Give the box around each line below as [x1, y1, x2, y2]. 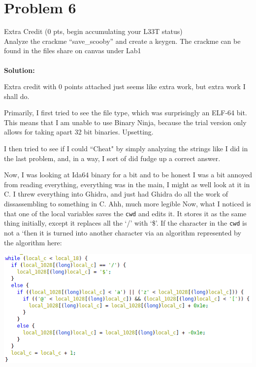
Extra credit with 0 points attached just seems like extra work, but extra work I [4, 81, 246, 92]
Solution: [4, 65, 35, 75]
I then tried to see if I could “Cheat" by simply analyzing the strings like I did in [4, 143, 248, 154]
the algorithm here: [4, 237, 62, 247]
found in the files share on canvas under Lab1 [4, 45, 141, 56]
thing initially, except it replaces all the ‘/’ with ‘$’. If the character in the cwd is [4, 218, 247, 228]
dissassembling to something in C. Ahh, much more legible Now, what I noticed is [4, 199, 251, 209]
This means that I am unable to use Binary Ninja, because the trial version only [4, 117, 247, 127]
